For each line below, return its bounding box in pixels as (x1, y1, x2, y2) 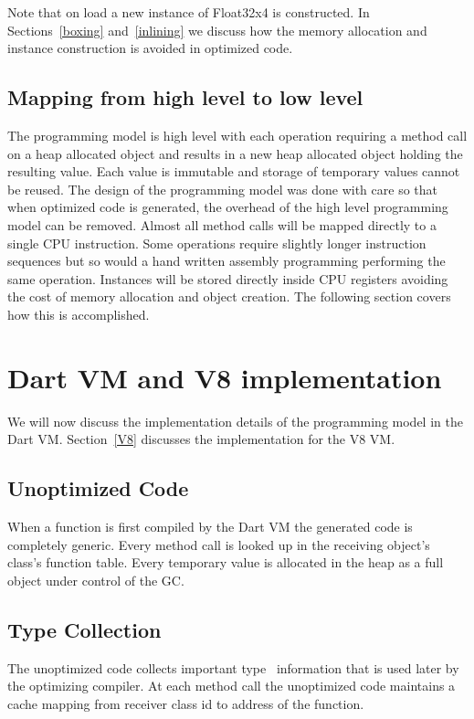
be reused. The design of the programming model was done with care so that (7, 179, 437, 198)
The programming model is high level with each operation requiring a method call (7, 125, 468, 144)
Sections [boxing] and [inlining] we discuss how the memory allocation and (7, 20, 427, 39)
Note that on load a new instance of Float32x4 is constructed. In (7, 3, 370, 21)
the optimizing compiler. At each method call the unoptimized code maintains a (7, 676, 456, 695)
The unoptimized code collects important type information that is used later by (7, 658, 459, 677)
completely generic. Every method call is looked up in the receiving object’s (7, 534, 430, 554)
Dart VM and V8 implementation (7, 358, 442, 396)
